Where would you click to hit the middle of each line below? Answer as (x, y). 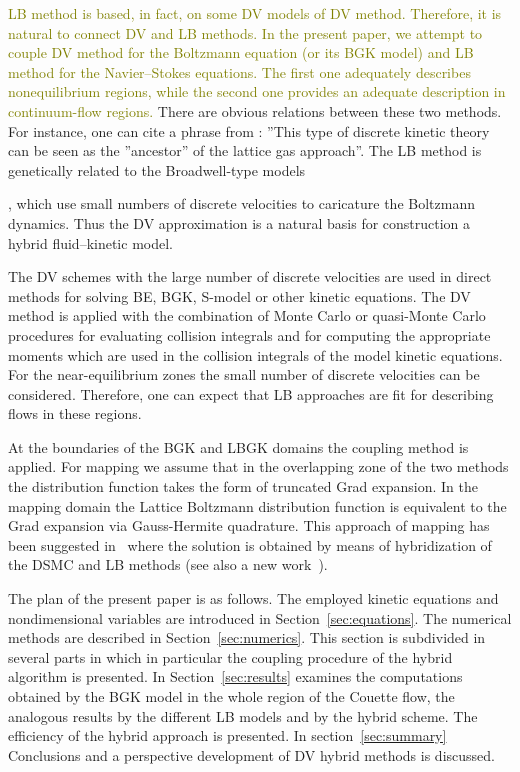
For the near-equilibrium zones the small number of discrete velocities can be (244, 374)
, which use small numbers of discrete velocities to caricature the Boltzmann (241, 203)
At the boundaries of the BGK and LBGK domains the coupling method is (238, 446)
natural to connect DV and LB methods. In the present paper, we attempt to (245, 32)
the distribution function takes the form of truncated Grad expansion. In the (243, 486)
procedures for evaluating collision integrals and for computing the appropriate (249, 334)
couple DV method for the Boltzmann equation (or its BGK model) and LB (241, 52)
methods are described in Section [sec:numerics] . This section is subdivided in (247, 637)
